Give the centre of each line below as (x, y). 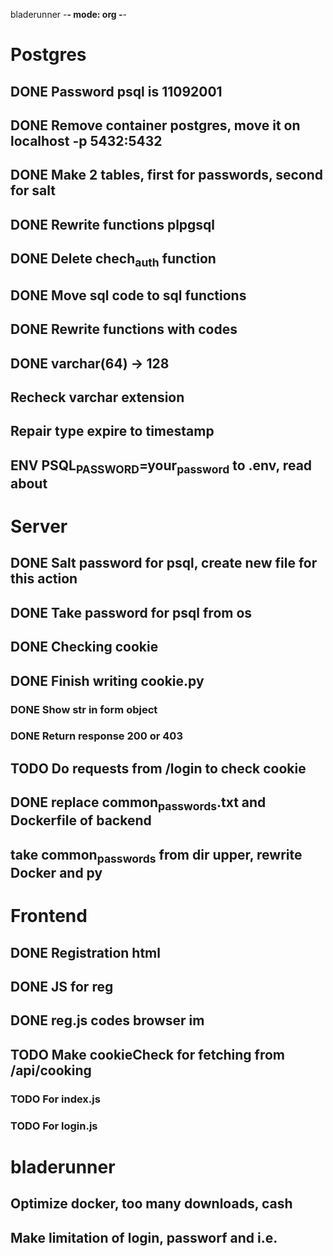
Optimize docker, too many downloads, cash (151, 1204)
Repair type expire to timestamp (112, 431)
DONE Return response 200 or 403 (96, 736)
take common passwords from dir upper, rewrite (156, 856)
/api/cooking (51, 1070)
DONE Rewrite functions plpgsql (113, 224)
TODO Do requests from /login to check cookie (158, 768)
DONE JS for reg (62, 986)
